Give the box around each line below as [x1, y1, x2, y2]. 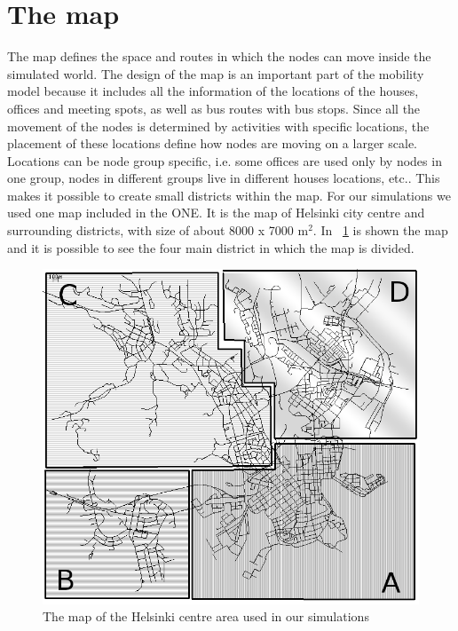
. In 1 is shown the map [312, 221, 448, 240]
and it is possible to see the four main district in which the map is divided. [7, 238, 415, 256]
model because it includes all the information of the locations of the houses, [7, 82, 419, 100]
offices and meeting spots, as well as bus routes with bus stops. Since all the [7, 99, 421, 117]
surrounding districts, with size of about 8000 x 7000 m [7, 221, 309, 240]
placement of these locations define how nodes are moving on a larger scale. [7, 134, 417, 153]
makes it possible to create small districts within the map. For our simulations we [7, 185, 451, 204]
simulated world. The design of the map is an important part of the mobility [7, 64, 424, 83]
